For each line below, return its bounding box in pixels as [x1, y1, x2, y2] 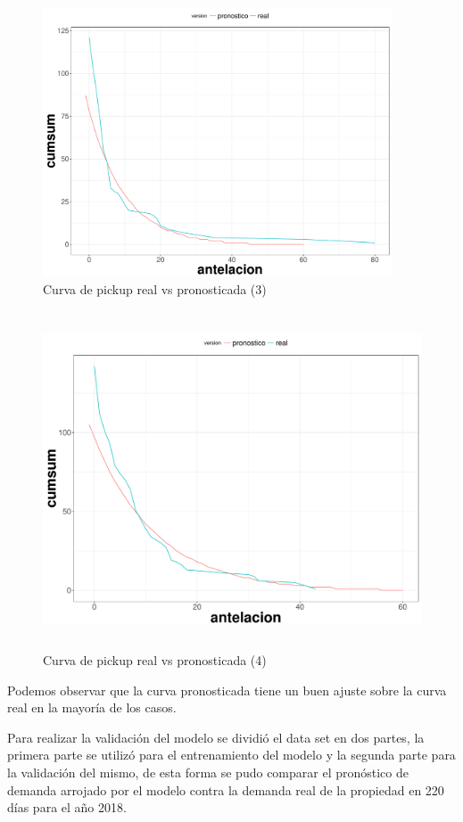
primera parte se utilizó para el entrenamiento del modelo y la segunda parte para [7, 745, 456, 764]
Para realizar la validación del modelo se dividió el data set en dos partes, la [7, 727, 425, 746]
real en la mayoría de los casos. [7, 698, 177, 717]
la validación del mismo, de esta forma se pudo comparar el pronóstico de [7, 763, 409, 782]
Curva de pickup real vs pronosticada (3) [43, 279, 267, 298]
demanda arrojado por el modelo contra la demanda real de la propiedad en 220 [7, 780, 444, 799]
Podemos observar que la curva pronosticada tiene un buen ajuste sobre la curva [7, 680, 447, 699]
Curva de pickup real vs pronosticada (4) [43, 651, 267, 670]
